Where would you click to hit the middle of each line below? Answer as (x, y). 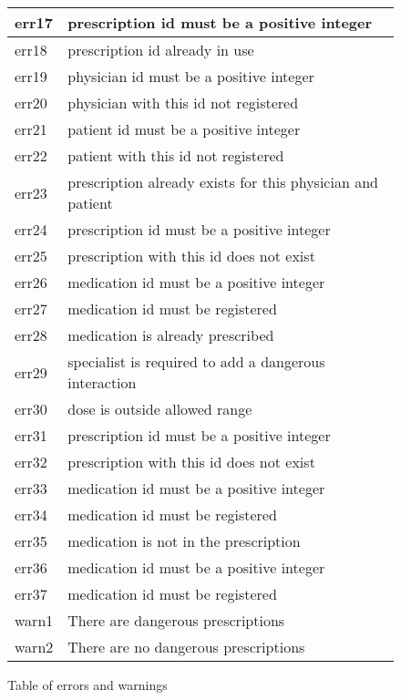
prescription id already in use (161, 50)
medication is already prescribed (171, 335)
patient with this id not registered (176, 155)
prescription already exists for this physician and (223, 182)
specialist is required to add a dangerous (196, 361)
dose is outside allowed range (160, 409)
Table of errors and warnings (87, 685)
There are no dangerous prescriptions (186, 647)
